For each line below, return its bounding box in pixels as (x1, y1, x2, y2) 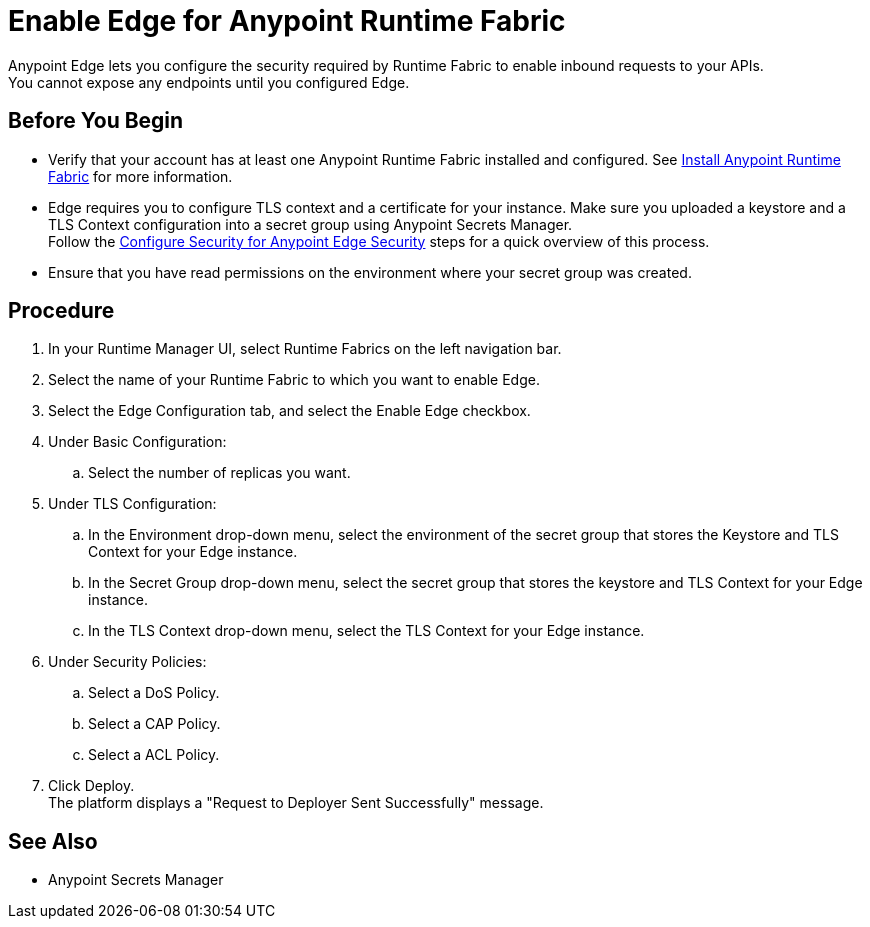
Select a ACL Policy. (88, 746, 220, 764)
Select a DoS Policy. (88, 684, 220, 702)
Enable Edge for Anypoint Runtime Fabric (8, 4, 566, 38)
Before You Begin (8, 108, 184, 134)
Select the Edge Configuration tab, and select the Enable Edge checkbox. (48, 402, 531, 420)
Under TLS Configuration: (48, 495, 217, 513)
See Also (8, 828, 98, 854)
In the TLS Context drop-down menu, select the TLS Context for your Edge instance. (88, 622, 645, 640)
